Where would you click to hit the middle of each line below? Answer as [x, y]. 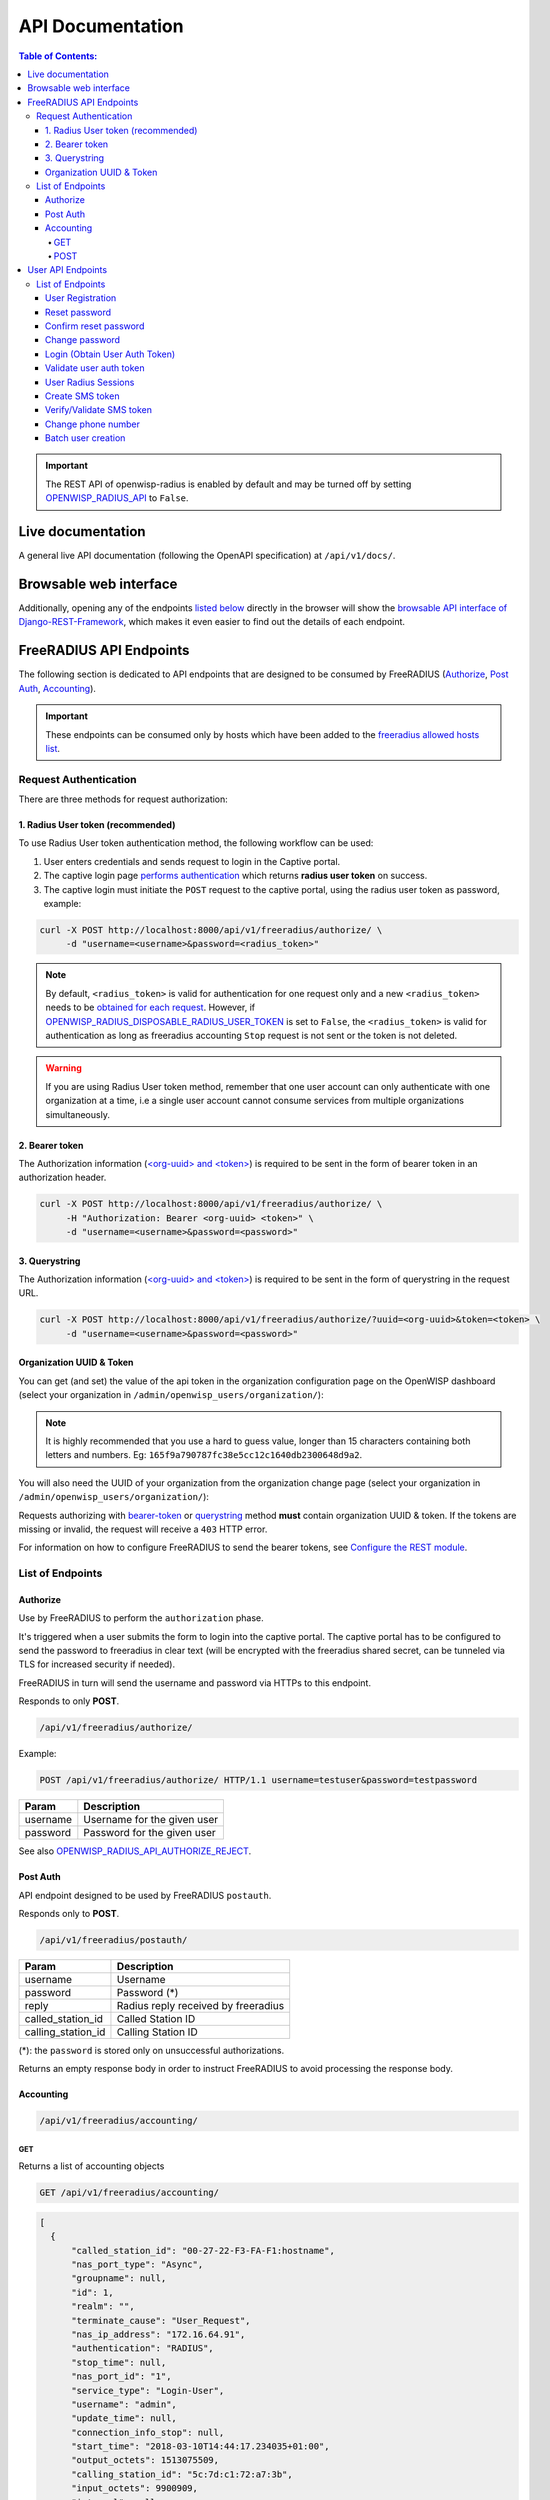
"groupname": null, [119, 2278]
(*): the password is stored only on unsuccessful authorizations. [151, 2050]
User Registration [81, 298]
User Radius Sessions [90, 382]
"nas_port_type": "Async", [137, 2264]
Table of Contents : [58, 56]
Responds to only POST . [69, 1701]
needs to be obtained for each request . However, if [150, 1007]
